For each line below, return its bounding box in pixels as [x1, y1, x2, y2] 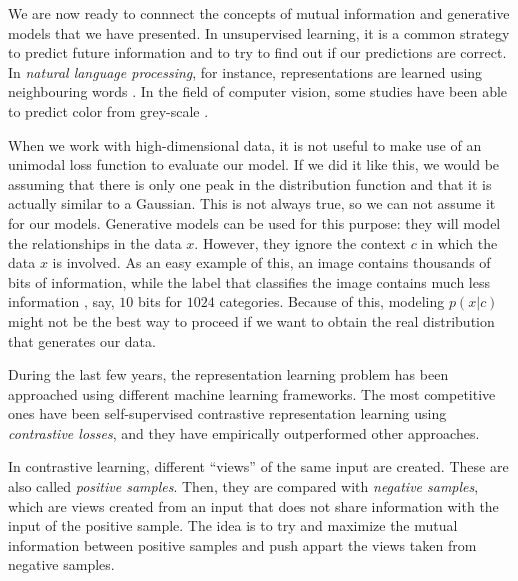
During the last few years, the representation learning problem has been [8, 364, 449, 385]
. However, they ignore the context [194, 232, 406, 253]
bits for [138, 291, 183, 312]
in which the [421, 232, 498, 253]
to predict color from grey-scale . [8, 100, 209, 121]
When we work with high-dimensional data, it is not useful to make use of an [8, 134, 482, 155]
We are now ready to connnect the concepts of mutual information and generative [8, 3, 510, 23]
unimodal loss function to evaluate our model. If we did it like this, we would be [8, 154, 500, 175]
